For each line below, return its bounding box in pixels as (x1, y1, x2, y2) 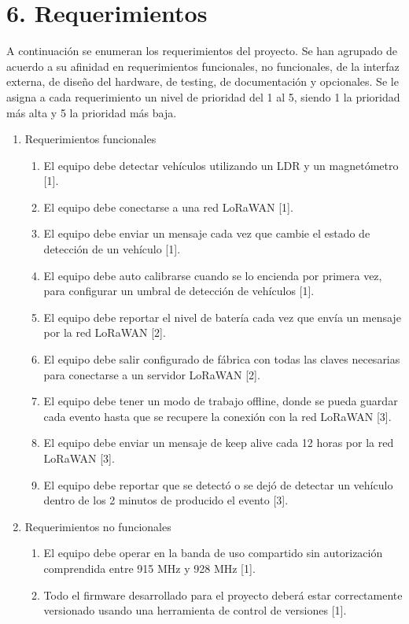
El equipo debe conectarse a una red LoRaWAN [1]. (43, 198, 293, 215)
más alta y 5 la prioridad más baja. (6, 104, 177, 120)
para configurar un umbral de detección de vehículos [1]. (43, 282, 315, 299)
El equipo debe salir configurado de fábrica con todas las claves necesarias (43, 351, 400, 367)
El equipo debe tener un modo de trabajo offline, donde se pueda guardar (43, 393, 398, 409)
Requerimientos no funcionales (24, 518, 171, 534)
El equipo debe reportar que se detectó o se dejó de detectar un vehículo (43, 476, 393, 493)
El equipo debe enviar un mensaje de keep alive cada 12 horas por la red (43, 434, 394, 451)
